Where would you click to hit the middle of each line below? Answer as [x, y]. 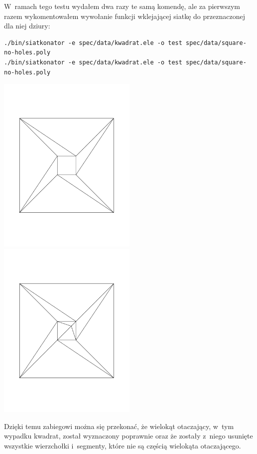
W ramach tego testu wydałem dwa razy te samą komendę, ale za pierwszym [122, 6]
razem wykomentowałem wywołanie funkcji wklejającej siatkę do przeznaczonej [125, 16]
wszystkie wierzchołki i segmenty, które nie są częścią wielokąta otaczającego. [123, 445]
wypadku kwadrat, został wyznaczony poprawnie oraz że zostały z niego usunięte [128, 436]
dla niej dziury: [27, 26]
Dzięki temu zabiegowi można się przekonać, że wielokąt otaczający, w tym [119, 426]
